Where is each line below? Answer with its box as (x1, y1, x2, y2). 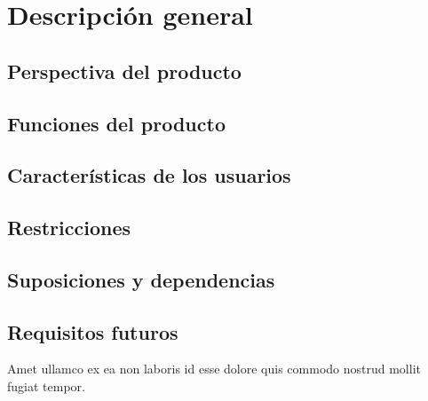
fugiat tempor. (7, 377, 85, 396)
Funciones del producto (7, 109, 226, 137)
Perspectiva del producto (7, 57, 242, 84)
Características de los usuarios (7, 161, 291, 189)
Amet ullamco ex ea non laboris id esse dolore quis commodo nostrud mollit (7, 359, 421, 378)
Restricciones (7, 214, 131, 241)
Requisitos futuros (7, 318, 178, 345)
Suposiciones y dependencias (7, 265, 275, 293)
